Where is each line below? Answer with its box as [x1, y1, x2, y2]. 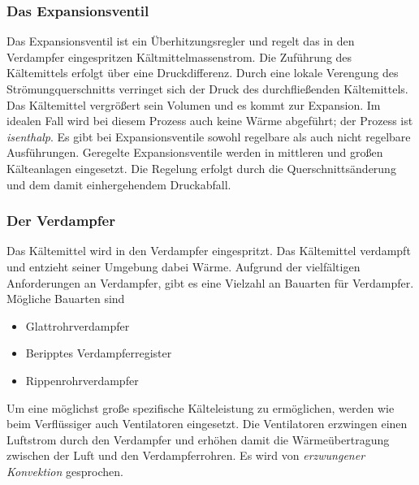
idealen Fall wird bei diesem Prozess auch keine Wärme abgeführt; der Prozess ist [6, 112, 413, 129]
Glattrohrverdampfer [25, 317, 130, 334]
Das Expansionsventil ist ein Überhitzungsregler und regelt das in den [6, 32, 355, 50]
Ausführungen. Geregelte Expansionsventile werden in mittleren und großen [6, 144, 383, 161]
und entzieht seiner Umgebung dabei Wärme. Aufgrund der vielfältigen [6, 258, 361, 275]
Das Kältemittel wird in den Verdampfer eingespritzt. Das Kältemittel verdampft [6, 242, 411, 259]
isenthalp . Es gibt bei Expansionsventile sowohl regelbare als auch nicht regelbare [6, 128, 411, 145]
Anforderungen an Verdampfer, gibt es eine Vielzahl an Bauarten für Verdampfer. [6, 274, 414, 291]
